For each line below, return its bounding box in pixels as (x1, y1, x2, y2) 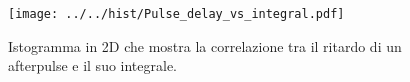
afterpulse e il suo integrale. (8, 55, 178, 76)
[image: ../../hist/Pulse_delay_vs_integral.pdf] (8, 7, 345, 21)
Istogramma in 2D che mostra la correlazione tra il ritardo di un (8, 35, 402, 56)
